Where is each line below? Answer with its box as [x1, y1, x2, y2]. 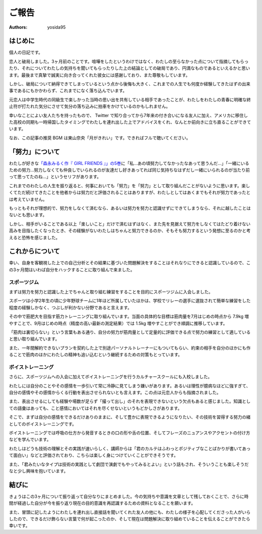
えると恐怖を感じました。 [9, 234, 60, 240]
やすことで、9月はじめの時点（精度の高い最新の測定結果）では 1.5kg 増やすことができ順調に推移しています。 [9, 320, 228, 326]
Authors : [9, 24, 28, 30]
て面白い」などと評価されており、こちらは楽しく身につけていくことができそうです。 [9, 453, 179, 458]
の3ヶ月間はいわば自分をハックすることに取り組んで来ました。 [9, 267, 135, 273]
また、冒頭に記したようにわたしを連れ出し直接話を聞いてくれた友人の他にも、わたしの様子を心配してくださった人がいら [9, 509, 251, 515]
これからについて [9, 247, 60, 256]
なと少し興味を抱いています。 [9, 468, 68, 474]
